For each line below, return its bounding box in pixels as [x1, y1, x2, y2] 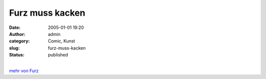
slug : [9, 45, 20, 51]
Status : [9, 52, 25, 58]
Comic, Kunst [48, 38, 75, 44]
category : [9, 38, 30, 44]
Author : [9, 31, 26, 37]
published [48, 52, 68, 58]
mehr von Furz [9, 68, 39, 74]
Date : [9, 25, 21, 30]
